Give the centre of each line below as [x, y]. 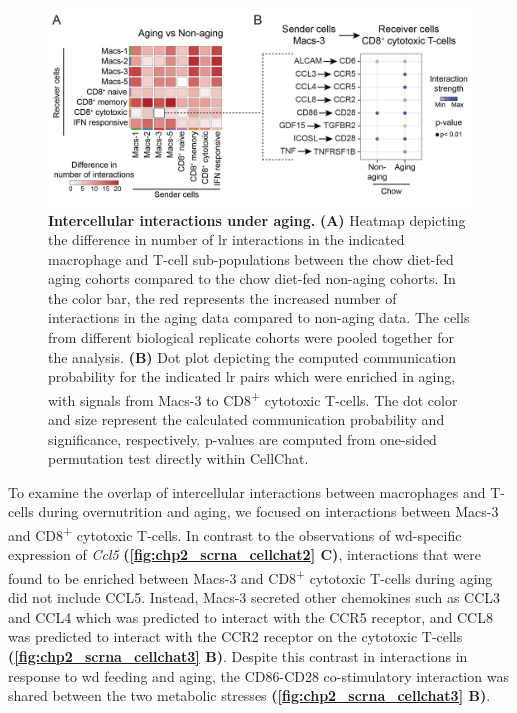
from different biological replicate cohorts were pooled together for [251, 337]
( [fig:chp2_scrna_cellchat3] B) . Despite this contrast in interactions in [238, 655]
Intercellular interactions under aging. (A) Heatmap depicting [257, 219]
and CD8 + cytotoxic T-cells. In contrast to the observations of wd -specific [235, 533]
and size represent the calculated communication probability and [246, 419]
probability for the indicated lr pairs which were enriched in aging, [252, 376]
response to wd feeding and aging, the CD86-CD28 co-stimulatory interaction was [258, 675]
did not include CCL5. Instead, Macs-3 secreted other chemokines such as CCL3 [254, 597]
